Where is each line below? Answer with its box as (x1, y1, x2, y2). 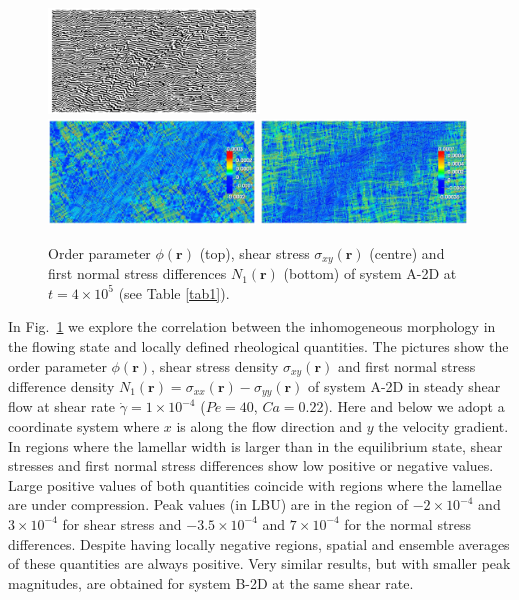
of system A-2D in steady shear (308, 375, 501, 396)
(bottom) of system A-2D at (283, 263, 457, 284)
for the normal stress (344, 513, 472, 534)
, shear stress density (151, 355, 279, 376)
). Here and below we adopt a (323, 396, 505, 417)
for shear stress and (62, 513, 182, 534)
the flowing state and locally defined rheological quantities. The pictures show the (8, 335, 509, 356)
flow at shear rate (8, 396, 116, 417)
